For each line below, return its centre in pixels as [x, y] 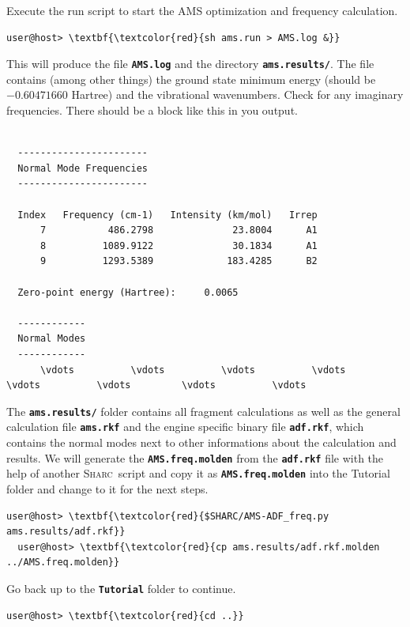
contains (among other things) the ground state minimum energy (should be [191, 79]
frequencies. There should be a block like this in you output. [152, 110]
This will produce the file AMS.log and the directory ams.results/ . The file [190, 64]
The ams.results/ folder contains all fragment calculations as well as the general [203, 411]
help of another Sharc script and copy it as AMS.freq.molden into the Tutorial [198, 473]
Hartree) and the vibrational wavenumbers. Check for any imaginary [237, 94]
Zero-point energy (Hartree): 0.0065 [128, 292]
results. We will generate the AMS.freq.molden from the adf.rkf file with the [195, 457]
